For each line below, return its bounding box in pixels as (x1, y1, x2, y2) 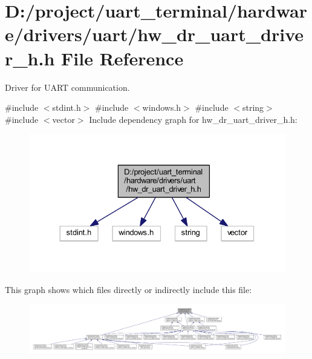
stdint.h (52, 101, 81, 114)
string (242, 101, 264, 114)
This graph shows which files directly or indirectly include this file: (5, 283, 252, 295)
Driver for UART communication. (5, 81, 130, 93)
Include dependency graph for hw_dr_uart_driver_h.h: (89, 113, 297, 125)
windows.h (142, 101, 181, 114)
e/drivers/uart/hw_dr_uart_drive (5, 22, 304, 47)
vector (52, 113, 75, 125)
